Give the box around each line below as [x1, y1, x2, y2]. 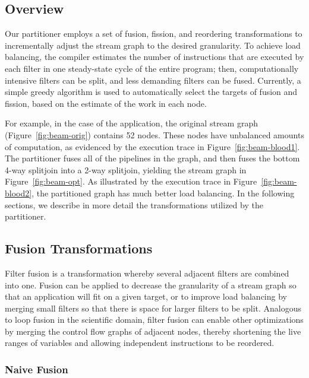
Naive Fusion [5, 361, 68, 376]
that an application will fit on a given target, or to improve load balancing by [5, 290, 287, 303]
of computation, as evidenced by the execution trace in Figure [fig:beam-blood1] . [5, 140, 300, 153]
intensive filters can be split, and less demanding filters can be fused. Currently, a [5, 74, 301, 86]
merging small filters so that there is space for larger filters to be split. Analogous [5, 301, 302, 314]
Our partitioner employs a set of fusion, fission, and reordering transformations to [5, 27, 302, 40]
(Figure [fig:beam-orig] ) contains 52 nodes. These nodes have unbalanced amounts [5, 128, 304, 141]
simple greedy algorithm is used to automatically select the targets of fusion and [5, 85, 298, 98]
